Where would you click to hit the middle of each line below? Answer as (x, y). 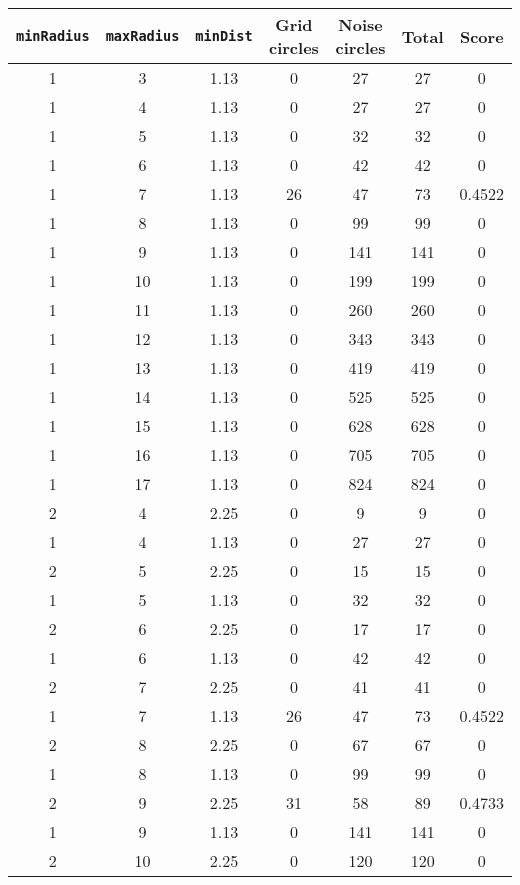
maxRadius (142, 36)
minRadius (53, 36)
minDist (224, 36)
